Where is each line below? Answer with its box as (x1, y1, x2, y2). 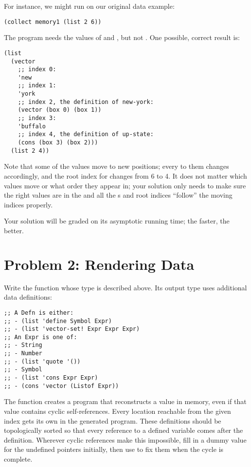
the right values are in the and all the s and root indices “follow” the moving (4, 190, 233, 200)
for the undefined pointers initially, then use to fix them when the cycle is (4, 444, 224, 454)
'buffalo (18, 122, 46, 130)
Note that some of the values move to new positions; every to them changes (4, 161, 229, 171)
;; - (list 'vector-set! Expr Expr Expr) (4, 325, 140, 333)
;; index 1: (18, 82, 56, 89)
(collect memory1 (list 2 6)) (4, 18, 102, 25)
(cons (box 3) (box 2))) (18, 139, 98, 146)
